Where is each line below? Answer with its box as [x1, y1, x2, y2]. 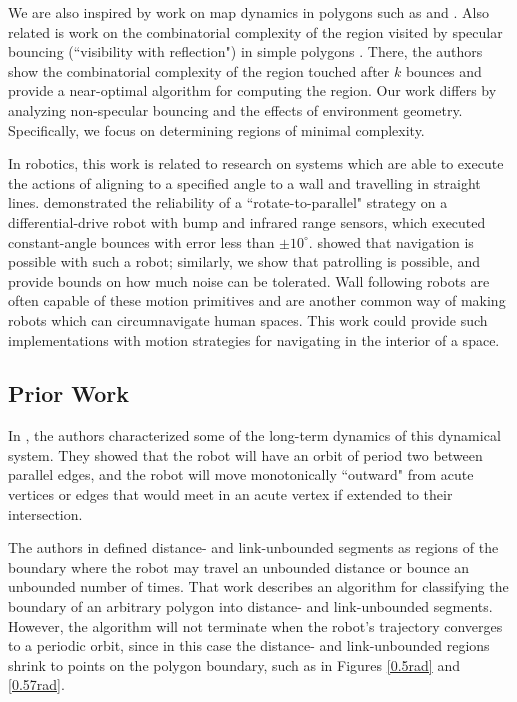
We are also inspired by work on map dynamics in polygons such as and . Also [8, 2, 489, 22]
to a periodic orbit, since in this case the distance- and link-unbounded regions [8, 635, 490, 656]
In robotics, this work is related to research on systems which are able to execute [8, 153, 504, 174]
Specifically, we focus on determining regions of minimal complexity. [8, 119, 425, 140]
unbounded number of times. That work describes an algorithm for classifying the [8, 576, 509, 597]
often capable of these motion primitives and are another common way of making [8, 290, 506, 311]
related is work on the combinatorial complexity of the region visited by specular [8, 21, 503, 42]
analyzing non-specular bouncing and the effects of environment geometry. [8, 99, 463, 120]
